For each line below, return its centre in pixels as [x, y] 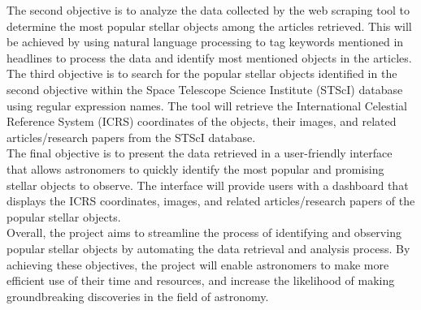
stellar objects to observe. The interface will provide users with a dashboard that [208, 185]
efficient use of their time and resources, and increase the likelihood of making [201, 280]
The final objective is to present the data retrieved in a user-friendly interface [200, 153]
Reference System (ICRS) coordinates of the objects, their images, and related [202, 121]
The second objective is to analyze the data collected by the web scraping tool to [208, 10]
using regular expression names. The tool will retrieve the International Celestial [207, 105]
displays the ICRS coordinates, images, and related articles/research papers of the [211, 201]
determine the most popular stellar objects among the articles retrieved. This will [209, 26]
